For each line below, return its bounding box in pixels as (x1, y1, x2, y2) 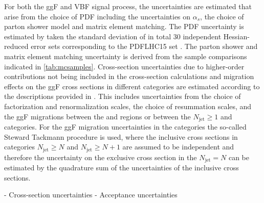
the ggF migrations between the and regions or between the (4, 111, 191, 121)
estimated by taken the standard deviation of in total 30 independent (4, 31, 222, 41)
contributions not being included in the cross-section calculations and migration (4, 71, 254, 82)
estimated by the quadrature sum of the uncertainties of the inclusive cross (4, 162, 239, 173)
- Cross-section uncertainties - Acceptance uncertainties (4, 189, 178, 200)
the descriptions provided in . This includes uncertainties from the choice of (4, 91, 241, 102)
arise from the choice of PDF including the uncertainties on (4, 11, 191, 21)
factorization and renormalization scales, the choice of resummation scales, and (4, 100, 252, 111)
